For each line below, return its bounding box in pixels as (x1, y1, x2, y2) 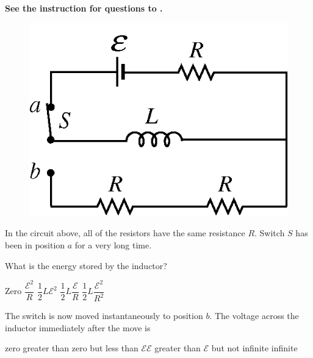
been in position (5, 238, 65, 251)
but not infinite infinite (211, 342, 298, 354)
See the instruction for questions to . (5, 2, 163, 14)
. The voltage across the (209, 309, 299, 322)
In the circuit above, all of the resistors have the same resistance (5, 226, 245, 239)
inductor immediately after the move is (5, 321, 151, 334)
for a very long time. (74, 238, 152, 251)
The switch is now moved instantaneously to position (5, 309, 203, 322)
